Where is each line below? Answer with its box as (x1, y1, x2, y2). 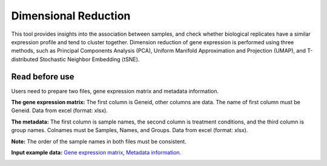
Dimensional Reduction (11, 9, 131, 22)
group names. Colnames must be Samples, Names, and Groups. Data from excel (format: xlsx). (11, 127, 248, 134)
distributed (11, 55, 39, 63)
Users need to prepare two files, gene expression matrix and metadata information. (11, 87, 219, 95)
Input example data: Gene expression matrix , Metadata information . (11, 148, 182, 156)
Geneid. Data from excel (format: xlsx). (11, 107, 108, 115)
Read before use (11, 71, 75, 82)
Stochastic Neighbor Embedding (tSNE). (39, 55, 140, 63)
